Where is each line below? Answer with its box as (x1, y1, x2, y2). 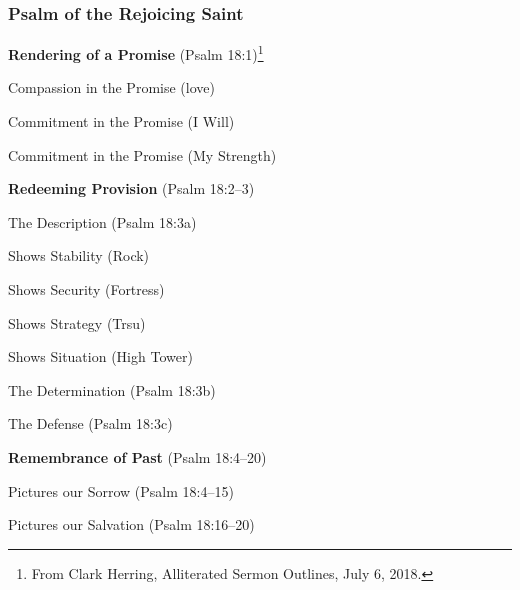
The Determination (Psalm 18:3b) (8, 379, 216, 400)
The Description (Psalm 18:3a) (8, 211, 197, 232)
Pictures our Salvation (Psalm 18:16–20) (8, 514, 255, 535)
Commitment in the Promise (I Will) (8, 111, 235, 132)
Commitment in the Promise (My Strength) (8, 144, 277, 165)
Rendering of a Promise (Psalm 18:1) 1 (8, 41, 264, 64)
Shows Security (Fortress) (8, 279, 165, 300)
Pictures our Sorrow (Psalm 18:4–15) (8, 480, 234, 501)
